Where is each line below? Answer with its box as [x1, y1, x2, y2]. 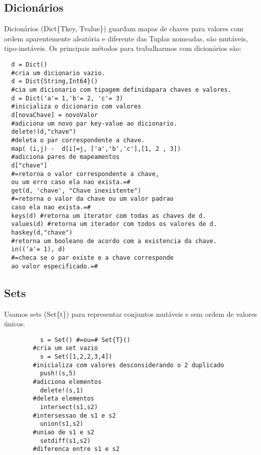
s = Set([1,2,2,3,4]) [40, 353, 112, 361]
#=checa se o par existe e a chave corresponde [11, 254, 174, 262]
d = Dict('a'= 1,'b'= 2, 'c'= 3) [11, 94, 123, 102]
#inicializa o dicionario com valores [11, 103, 142, 110]
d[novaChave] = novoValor [11, 111, 98, 119]
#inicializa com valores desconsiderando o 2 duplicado [33, 361, 224, 369]
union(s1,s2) [40, 420, 84, 428]
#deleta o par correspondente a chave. [11, 136, 145, 144]
